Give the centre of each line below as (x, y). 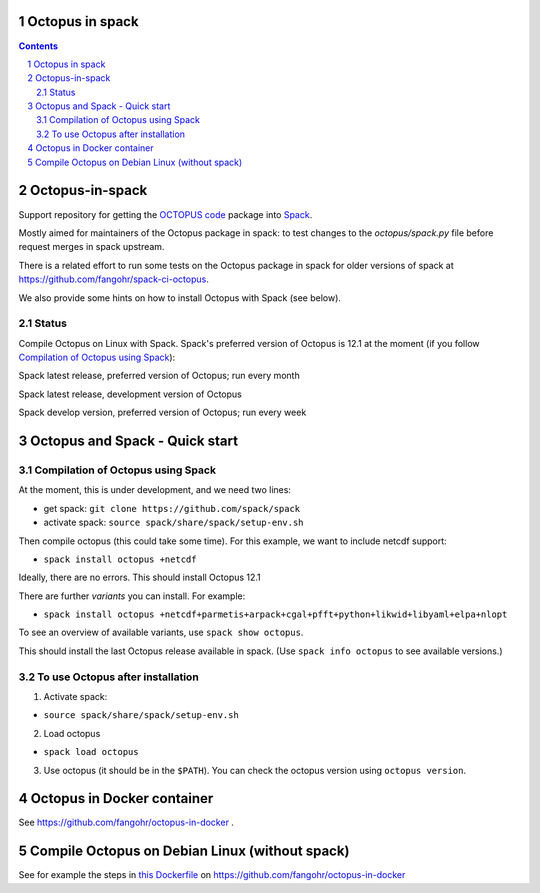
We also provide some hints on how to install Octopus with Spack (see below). (180, 297)
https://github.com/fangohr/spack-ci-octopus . (113, 279)
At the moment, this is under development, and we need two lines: (155, 490)
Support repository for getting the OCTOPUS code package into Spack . (165, 214)
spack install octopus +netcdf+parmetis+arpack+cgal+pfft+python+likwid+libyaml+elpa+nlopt (275, 614)
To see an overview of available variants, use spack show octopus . (161, 632)
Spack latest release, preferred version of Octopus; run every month (159, 376)
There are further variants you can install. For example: (132, 596)
